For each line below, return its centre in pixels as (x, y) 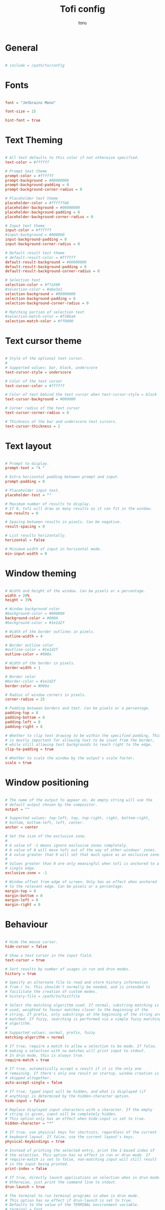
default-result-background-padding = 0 (46, 267)
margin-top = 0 (21, 891)
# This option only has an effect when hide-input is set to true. (76, 1119)
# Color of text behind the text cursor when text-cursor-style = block (81, 395)
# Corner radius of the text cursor (42, 408)
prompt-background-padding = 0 (37, 185)
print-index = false (26, 1169)
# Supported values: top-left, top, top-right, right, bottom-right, (78, 818)
